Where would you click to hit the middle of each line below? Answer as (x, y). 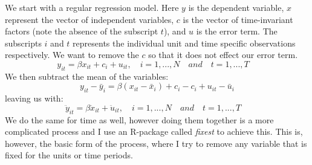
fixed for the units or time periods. (69, 155)
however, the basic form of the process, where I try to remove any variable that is (156, 143)
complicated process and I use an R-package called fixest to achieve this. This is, (154, 131)
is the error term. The (237, 31)
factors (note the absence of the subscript (82, 31)
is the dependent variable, (236, 7)
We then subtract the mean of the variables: (87, 76)
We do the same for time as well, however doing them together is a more (139, 119)
